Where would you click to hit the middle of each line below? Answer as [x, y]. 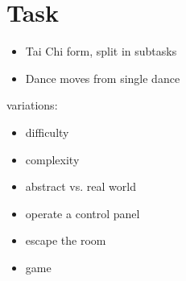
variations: [32, 105]
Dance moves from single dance [103, 78]
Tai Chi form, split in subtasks [101, 51]
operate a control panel [83, 213]
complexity [52, 159]
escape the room [66, 240]
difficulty [47, 132]
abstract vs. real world [81, 186]
